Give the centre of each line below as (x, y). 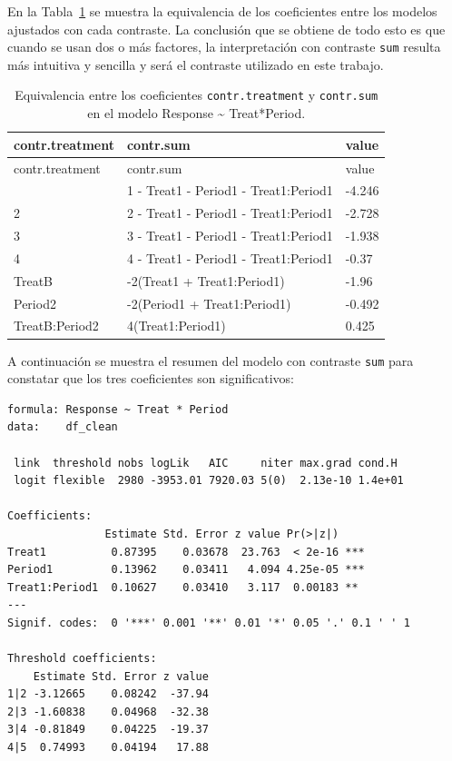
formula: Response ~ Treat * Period (118, 409)
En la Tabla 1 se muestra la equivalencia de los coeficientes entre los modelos (222, 11)
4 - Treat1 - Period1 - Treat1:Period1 (230, 257)
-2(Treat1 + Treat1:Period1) (206, 280)
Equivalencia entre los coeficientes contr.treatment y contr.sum (197, 95)
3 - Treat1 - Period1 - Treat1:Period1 (230, 236)
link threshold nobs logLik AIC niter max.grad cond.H (206, 463)
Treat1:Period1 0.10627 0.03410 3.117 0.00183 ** (183, 587)
